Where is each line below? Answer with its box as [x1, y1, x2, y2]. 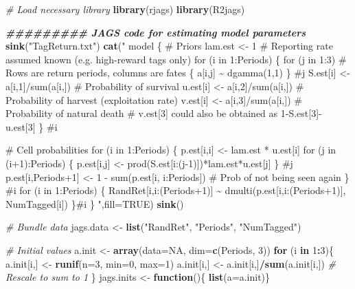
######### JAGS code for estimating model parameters [5, 25, 306, 39]
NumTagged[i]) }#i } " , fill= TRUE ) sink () [5, 196, 184, 211]
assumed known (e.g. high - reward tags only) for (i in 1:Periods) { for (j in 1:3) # [5, 52, 347, 66]
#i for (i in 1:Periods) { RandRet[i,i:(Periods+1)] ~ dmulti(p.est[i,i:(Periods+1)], [5, 183, 346, 197]
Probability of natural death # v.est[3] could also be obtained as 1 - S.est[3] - [5, 106, 322, 120]
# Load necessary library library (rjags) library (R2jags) [5, 2, 245, 16]
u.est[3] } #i [5, 119, 58, 133]
